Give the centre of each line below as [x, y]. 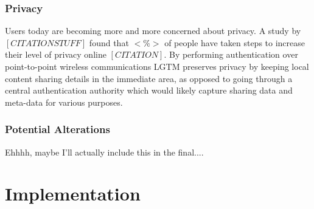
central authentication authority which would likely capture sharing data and [149, 90]
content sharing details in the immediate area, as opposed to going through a [149, 78]
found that [109, 42]
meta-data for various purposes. [64, 102]
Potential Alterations [58, 129]
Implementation [73, 194]
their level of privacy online [56, 54]
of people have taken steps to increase [235, 42]
